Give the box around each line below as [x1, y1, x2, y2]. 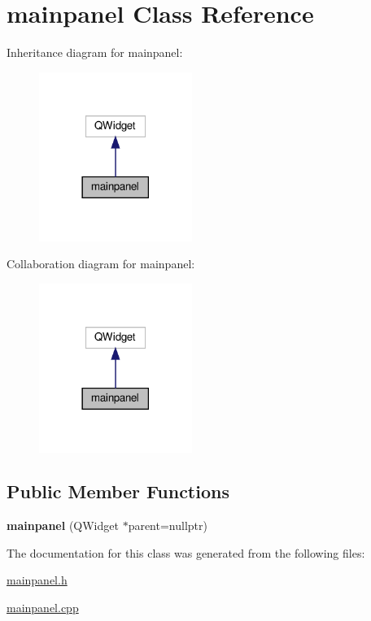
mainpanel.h [7, 571, 68, 588]
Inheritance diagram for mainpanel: [7, 44, 183, 61]
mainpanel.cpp [7, 599, 79, 616]
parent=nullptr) [128, 517, 207, 534]
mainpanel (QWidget [7, 517, 119, 534]
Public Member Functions [7, 479, 229, 504]
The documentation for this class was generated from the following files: [7, 544, 365, 561]
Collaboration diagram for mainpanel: [7, 255, 195, 272]
